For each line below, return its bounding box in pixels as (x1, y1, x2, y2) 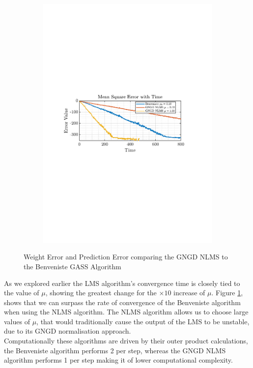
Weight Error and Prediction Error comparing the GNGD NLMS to (24, 252, 228, 262)
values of (4, 316, 30, 326)
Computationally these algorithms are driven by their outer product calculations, (4, 336, 248, 346)
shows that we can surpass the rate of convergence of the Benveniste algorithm (4, 297, 241, 307)
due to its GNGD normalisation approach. (4, 326, 131, 336)
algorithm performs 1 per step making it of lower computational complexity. (4, 355, 233, 365)
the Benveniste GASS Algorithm (24, 261, 121, 271)
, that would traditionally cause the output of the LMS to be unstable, (36, 316, 250, 326)
